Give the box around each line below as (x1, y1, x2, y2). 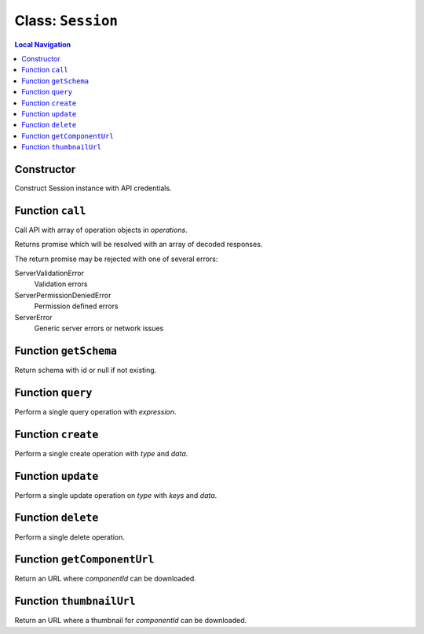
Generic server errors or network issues (34, 323, 164, 333)
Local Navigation (14, 39, 71, 49)
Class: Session (14, 12, 118, 29)
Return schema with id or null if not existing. (14, 365, 157, 374)
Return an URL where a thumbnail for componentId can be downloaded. (14, 616, 247, 625)
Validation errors (34, 279, 88, 289)
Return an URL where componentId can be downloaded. (14, 574, 196, 584)
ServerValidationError (14, 268, 84, 278)
